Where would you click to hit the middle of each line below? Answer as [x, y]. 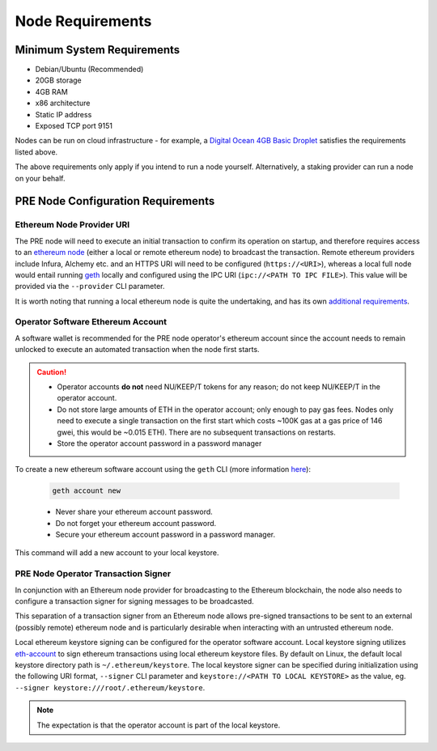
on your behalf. [40, 178]
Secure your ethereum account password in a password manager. [165, 535]
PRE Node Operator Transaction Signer [93, 574]
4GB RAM [51, 91]
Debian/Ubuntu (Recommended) [89, 70]
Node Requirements [83, 21]
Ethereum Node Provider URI [72, 225]
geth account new [87, 491]
